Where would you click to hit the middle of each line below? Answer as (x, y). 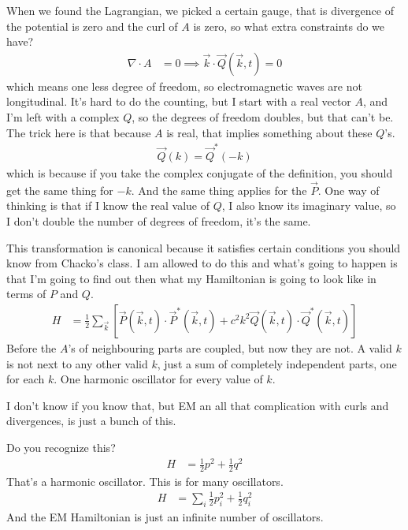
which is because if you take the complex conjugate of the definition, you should (200, 172)
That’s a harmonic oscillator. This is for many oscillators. (145, 481)
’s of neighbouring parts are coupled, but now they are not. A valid (230, 347)
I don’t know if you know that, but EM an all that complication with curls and (198, 405)
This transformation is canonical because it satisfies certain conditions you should (204, 247)
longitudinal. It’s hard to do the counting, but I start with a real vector (179, 101)
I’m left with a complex (63, 117)
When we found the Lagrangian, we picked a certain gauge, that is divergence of (200, 10)
